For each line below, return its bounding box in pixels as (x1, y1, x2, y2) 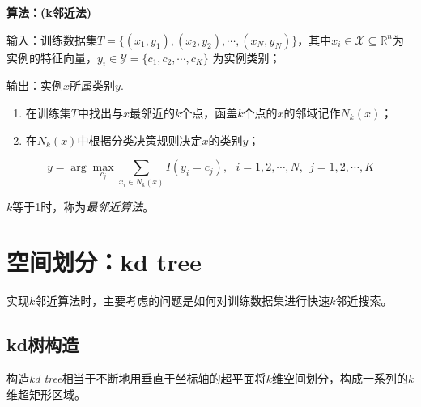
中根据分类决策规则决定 (77, 131, 202, 148)
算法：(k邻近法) (6, 4, 92, 20)
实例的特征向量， (6, 49, 97, 66)
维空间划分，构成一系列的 (271, 370, 408, 387)
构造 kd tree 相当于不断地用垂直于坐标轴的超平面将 (6, 370, 266, 387)
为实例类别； (212, 49, 281, 66)
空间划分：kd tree (6, 245, 202, 278)
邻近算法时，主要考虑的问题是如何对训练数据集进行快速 (35, 292, 330, 309)
